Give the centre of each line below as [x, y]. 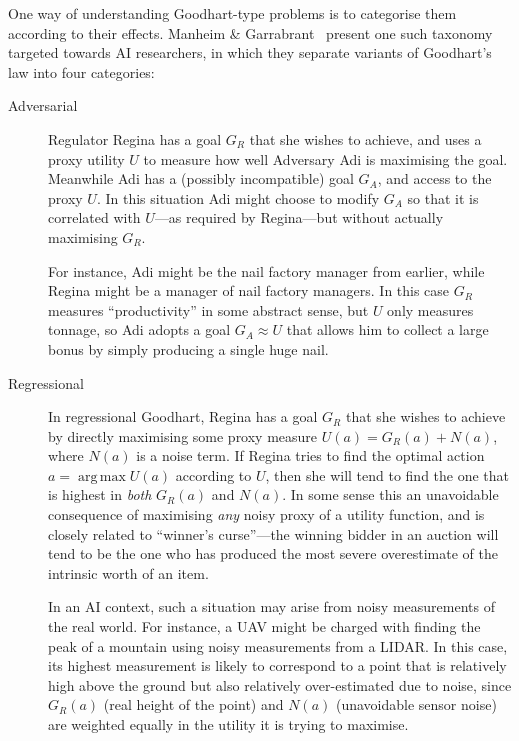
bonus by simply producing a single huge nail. [188, 348]
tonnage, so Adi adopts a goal [139, 329]
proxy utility [86, 158]
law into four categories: [81, 71]
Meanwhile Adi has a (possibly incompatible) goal [201, 178]
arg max [101, 476]
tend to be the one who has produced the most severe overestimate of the [273, 553]
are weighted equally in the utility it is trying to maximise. [228, 724]
